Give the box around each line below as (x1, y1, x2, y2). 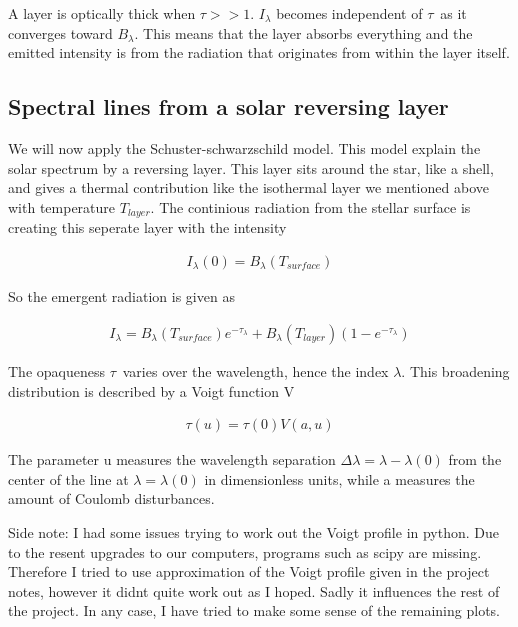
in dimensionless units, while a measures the (204, 468, 475, 489)
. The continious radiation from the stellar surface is (150, 196, 471, 217)
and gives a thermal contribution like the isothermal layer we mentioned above (8, 177, 489, 198)
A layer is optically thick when (8, 3, 196, 23)
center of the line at (8, 468, 129, 489)
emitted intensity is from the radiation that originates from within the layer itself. (8, 42, 510, 63)
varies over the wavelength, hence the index (122, 360, 389, 381)
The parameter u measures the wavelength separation (8, 449, 336, 470)
